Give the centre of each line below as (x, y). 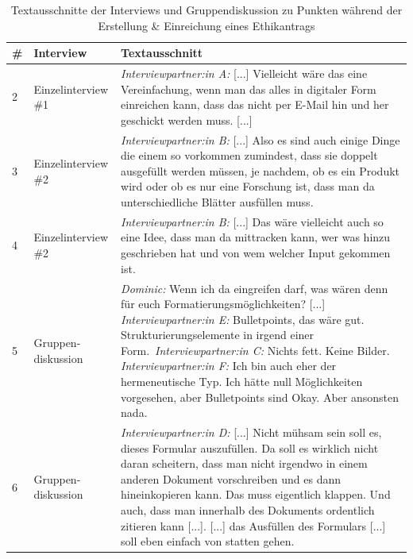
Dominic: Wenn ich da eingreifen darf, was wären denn (255, 288)
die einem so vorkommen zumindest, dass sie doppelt (249, 155)
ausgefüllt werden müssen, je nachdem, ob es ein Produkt (261, 170)
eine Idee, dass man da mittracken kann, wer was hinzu (256, 237)
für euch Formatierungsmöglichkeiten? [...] (223, 304)
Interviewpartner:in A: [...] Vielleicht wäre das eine (244, 73)
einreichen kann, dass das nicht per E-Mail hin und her (255, 104)
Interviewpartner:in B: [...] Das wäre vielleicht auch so (252, 221)
